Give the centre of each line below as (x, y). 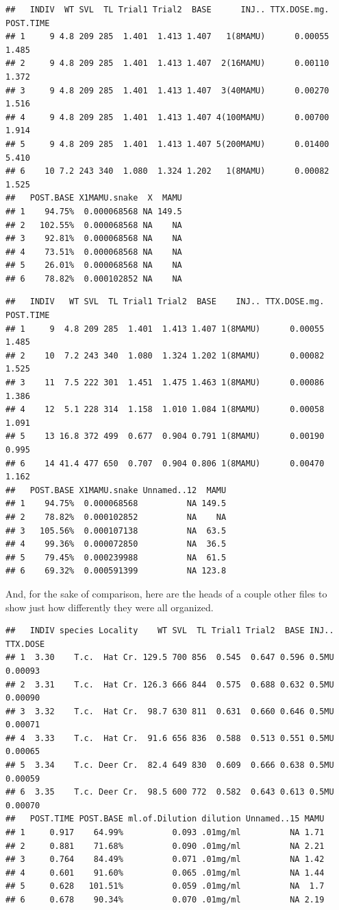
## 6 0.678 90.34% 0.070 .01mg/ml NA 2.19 (165, 900)
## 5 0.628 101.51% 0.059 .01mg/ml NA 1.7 (165, 886)
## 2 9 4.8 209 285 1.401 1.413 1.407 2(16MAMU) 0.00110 (167, 64)
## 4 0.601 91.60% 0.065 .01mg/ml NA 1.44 (165, 873)
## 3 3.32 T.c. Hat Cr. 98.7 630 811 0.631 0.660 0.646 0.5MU (170, 711)
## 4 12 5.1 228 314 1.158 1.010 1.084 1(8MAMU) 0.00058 (165, 410)
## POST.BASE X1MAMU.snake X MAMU (94, 198)
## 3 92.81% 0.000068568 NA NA (94, 239)
